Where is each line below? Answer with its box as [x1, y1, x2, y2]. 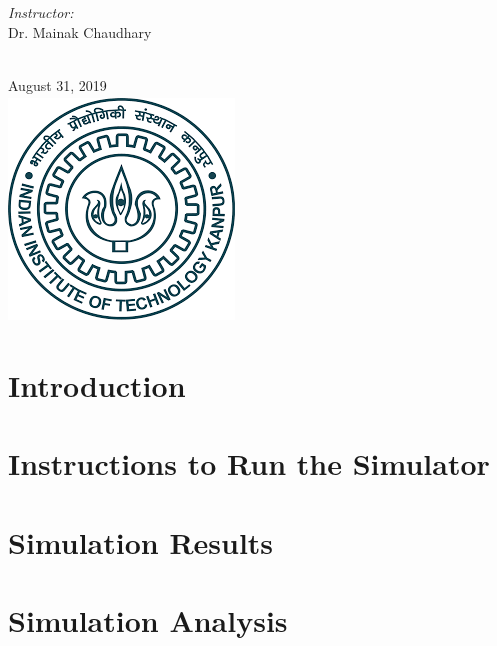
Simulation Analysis [8, 600, 288, 641]
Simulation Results [8, 521, 274, 562]
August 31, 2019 [8, 74, 107, 95]
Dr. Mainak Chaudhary [8, 21, 152, 42]
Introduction [8, 364, 186, 405]
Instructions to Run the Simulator [8, 443, 490, 484]
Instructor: [8, 2, 74, 22]
